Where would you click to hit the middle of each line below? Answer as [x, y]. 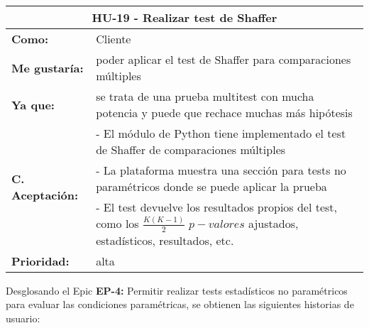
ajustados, [273, 223]
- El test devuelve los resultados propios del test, [217, 207]
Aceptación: [45, 195]
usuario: [23, 318]
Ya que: [33, 104]
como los [117, 223]
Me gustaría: [48, 67]
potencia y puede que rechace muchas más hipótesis [224, 113]
